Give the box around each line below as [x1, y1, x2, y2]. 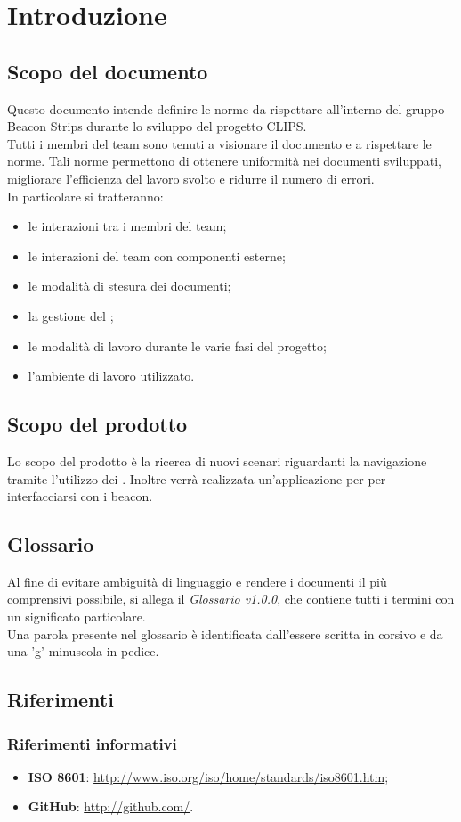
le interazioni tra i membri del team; [28, 217, 227, 235]
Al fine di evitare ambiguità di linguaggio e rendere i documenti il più [7, 571, 387, 590]
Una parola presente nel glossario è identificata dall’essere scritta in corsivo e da [7, 624, 443, 643]
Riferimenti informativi [7, 732, 177, 754]
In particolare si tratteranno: [7, 186, 164, 205]
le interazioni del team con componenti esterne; [28, 246, 286, 265]
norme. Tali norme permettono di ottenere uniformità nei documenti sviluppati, [7, 152, 441, 170]
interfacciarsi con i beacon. [7, 487, 153, 506]
